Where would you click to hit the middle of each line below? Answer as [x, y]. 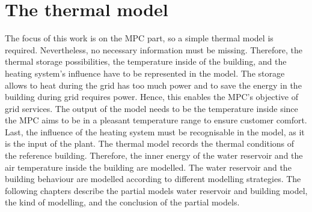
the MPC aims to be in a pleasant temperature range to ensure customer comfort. [156, 120]
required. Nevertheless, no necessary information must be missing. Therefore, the [154, 49]
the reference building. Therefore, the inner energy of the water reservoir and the [154, 155]
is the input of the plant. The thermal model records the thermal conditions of [150, 143]
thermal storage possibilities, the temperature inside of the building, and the [146, 61]
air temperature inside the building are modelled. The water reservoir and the [148, 167]
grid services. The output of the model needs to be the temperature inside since [151, 108]
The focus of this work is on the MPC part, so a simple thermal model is [139, 38]
